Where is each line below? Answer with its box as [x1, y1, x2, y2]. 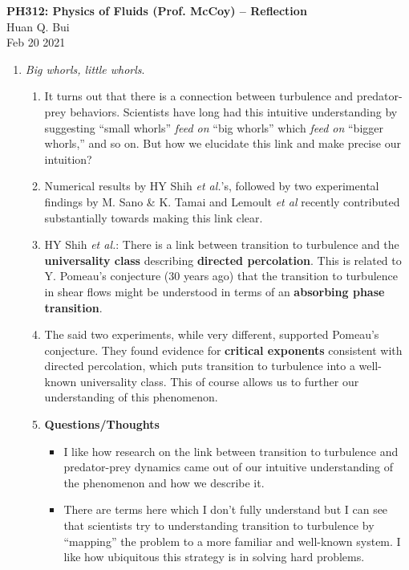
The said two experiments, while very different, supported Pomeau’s [44, 326, 379, 343]
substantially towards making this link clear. [44, 209, 263, 226]
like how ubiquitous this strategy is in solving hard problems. [63, 548, 365, 565]
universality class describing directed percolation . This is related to [44, 251, 402, 268]
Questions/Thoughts [44, 416, 160, 433]
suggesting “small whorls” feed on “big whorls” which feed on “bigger [44, 119, 383, 136]
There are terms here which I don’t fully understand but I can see [63, 501, 388, 518]
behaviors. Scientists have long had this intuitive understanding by [70, 103, 398, 120]
